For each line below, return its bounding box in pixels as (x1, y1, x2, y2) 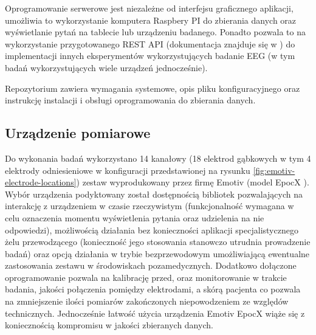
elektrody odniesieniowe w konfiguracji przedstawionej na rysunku (5, 164, 250, 176)
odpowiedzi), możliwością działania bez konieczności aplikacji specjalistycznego (5, 223, 298, 236)
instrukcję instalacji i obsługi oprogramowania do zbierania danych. (5, 94, 256, 106)
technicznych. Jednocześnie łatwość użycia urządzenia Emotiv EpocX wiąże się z (5, 306, 305, 319)
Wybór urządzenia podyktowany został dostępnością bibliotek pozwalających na (5, 187, 303, 200)
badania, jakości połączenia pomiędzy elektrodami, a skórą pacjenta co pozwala (5, 283, 301, 295)
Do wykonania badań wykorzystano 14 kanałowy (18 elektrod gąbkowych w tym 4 (5, 151, 311, 164)
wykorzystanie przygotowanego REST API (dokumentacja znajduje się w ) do (5, 37, 295, 50)
